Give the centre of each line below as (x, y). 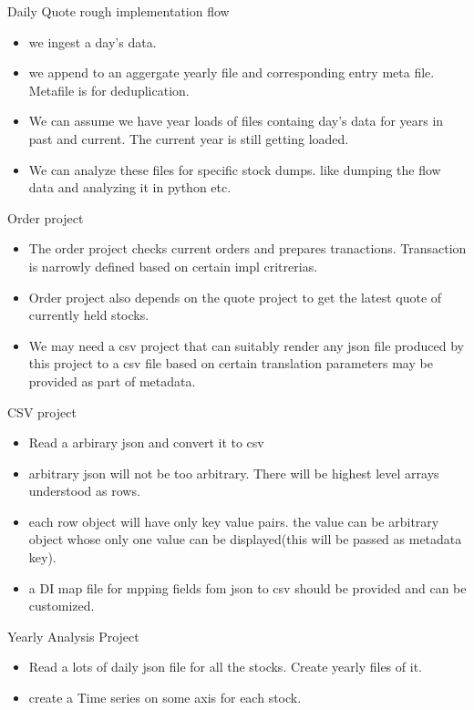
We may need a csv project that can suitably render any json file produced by (246, 345)
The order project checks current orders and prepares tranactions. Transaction (247, 248)
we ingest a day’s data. (93, 41)
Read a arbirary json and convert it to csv (146, 442)
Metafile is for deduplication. (109, 90)
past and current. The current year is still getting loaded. (189, 138)
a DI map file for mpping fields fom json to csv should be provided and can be (247, 587)
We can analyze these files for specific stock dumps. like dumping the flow (235, 169)
